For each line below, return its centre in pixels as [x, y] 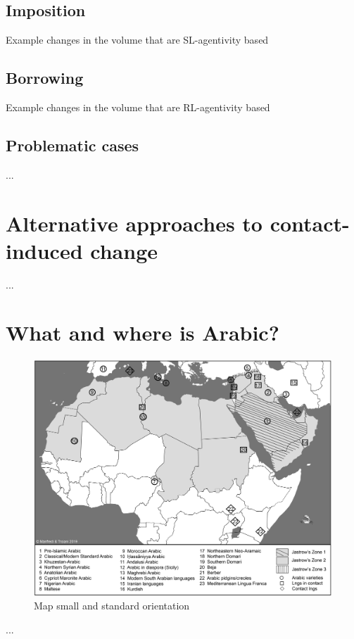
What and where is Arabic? [143, 333]
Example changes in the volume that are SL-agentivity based [137, 40]
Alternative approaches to [134, 223]
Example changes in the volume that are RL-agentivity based [138, 107]
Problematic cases [72, 145]
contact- [310, 223]
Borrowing [45, 78]
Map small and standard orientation [112, 605]
